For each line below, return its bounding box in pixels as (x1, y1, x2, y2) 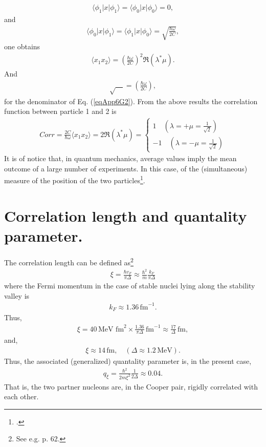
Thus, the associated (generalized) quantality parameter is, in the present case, (4, 355, 252, 366)
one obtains (4, 41, 40, 51)
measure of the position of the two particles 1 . (4, 173, 145, 186)
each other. (4, 391, 39, 402)
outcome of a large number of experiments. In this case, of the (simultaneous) (4, 163, 248, 173)
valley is (4, 290, 30, 301)
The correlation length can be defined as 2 (4, 256, 134, 267)
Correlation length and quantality (4, 205, 247, 226)
